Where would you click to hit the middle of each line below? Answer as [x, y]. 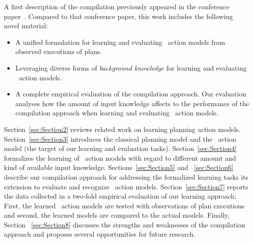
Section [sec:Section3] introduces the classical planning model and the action [120, 139]
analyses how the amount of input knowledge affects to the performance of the [132, 103]
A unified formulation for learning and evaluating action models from [120, 42]
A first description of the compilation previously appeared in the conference [117, 6]
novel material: [26, 26]
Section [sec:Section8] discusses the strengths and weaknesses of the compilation [125, 224]
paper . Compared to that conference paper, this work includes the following [118, 16]
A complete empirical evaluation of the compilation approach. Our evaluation [131, 94]
